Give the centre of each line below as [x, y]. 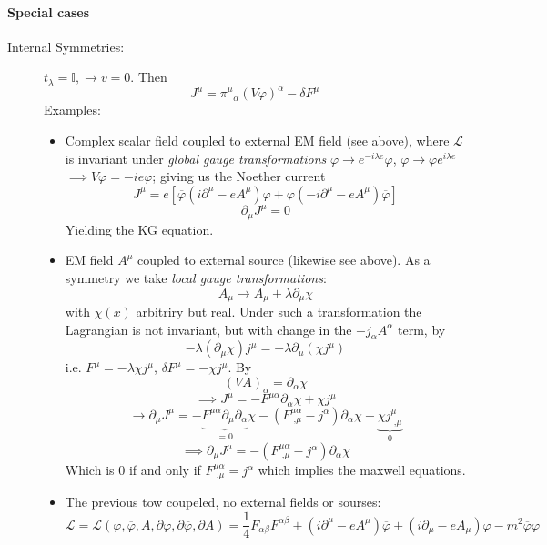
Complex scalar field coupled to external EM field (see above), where [257, 141]
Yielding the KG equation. [139, 229]
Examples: [72, 110]
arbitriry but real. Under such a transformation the [279, 312]
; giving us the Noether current [239, 176]
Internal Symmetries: [66, 46]
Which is [90, 470]
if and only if [165, 470]
